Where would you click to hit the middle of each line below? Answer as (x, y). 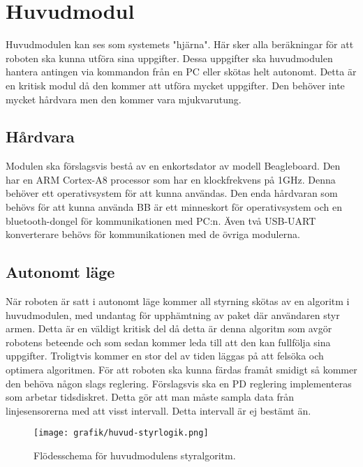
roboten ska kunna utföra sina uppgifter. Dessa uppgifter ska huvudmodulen (169, 58)
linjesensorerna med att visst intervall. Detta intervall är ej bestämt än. (158, 410)
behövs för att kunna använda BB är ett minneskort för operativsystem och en (174, 207)
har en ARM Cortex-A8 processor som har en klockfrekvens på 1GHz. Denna (171, 179)
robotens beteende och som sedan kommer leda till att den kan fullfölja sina (168, 342)
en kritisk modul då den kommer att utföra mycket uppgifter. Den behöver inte (175, 85)
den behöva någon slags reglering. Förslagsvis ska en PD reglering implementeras (179, 383)
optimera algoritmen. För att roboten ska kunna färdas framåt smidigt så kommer (181, 370)
